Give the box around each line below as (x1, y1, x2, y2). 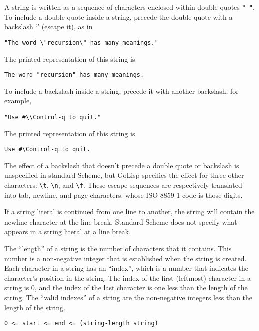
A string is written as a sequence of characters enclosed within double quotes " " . (4, 2, 255, 12)
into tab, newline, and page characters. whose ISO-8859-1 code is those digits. (4, 189, 243, 200)
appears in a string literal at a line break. (4, 226, 131, 237)
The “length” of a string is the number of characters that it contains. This (4, 243, 232, 254)
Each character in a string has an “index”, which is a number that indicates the (4, 263, 248, 273)
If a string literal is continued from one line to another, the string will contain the (4, 206, 255, 217)
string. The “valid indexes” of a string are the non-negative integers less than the (4, 292, 253, 303)
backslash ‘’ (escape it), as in (4, 21, 93, 32)
